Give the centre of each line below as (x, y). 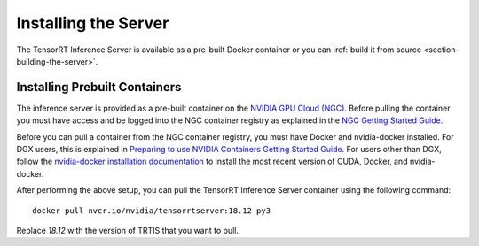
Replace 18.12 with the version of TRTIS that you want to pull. (128, 230)
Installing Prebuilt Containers (99, 87)
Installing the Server (93, 23)
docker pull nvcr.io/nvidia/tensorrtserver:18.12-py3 (151, 211)
